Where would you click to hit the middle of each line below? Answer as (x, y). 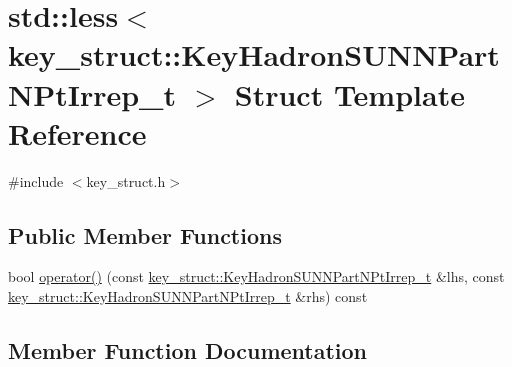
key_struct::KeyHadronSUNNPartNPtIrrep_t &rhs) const (188, 296)
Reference (77, 132)
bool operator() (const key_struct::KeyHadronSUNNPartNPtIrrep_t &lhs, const (256, 276)
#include (36, 180)
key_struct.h (126, 180)
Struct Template (349, 93)
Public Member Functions (145, 234)
